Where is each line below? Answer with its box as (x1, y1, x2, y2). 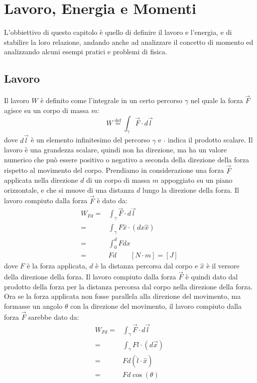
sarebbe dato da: (28, 311, 79, 322)
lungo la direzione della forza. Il (142, 184, 239, 195)
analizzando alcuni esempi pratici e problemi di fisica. (4, 46, 167, 57)
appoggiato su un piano (160, 175, 233, 185)
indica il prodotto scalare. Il (168, 134, 253, 145)
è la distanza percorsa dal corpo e (95, 260, 198, 271)
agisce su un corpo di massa (4, 105, 89, 115)
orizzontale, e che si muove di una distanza (4, 184, 134, 195)
